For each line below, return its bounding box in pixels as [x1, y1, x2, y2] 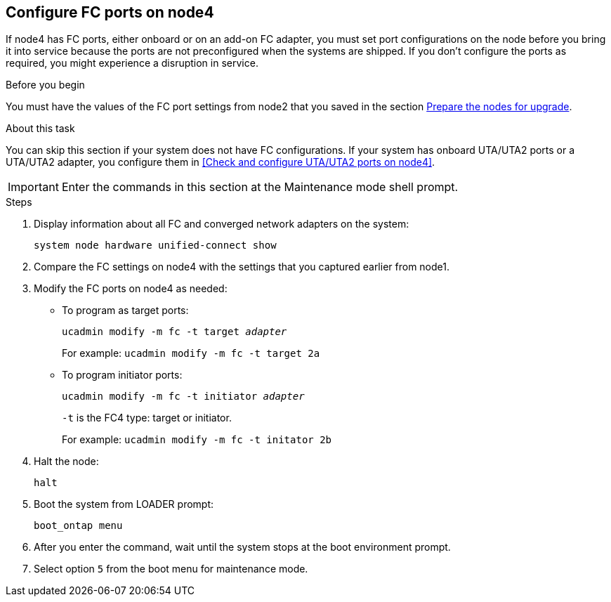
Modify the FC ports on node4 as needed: [34, 282, 228, 295]
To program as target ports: [62, 304, 189, 317]
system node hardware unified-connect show [34, 240, 277, 251]
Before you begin [6, 79, 85, 91]
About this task [6, 122, 75, 135]
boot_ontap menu [34, 520, 123, 532]
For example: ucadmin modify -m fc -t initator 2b [62, 433, 332, 446]
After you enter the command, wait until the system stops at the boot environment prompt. [34, 541, 451, 554]
